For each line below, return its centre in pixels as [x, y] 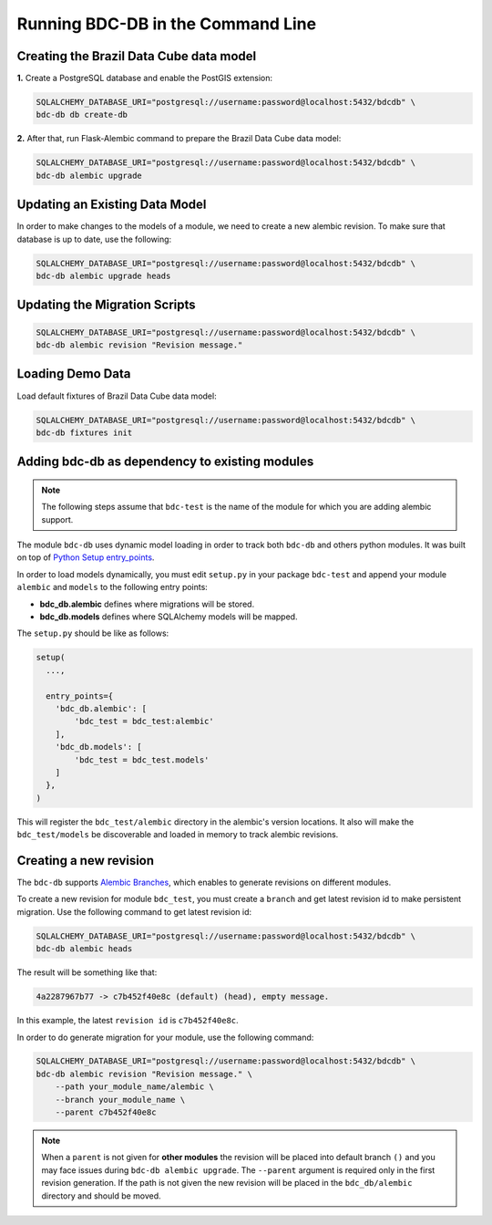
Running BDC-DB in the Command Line [167, 24]
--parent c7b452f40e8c [106, 1112]
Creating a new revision [86, 861]
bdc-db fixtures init [84, 432]
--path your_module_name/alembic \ [134, 1087]
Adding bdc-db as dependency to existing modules [165, 462]
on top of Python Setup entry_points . [86, 557]
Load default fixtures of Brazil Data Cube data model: [117, 396]
